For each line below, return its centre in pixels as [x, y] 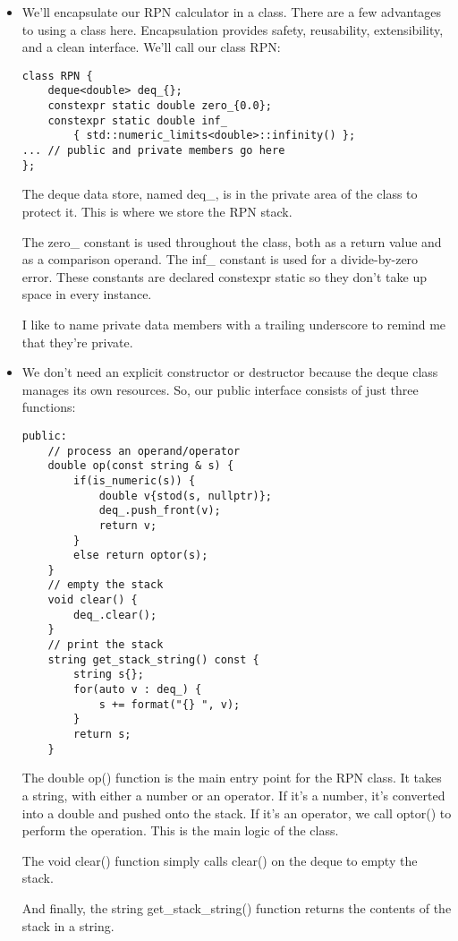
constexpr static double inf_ [137, 120]
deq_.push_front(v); [160, 511]
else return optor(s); [141, 556]
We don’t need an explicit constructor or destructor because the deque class [230, 372]
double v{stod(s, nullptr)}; [185, 496]
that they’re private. [77, 342]
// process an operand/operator [144, 451]
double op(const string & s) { [141, 466]
